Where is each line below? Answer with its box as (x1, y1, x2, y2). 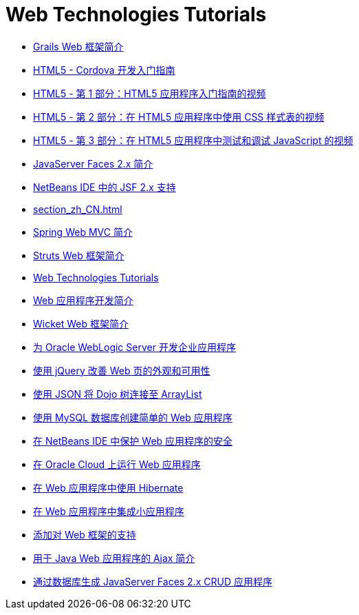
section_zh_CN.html (33, 203, 122, 215)
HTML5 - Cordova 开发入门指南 (33, 63, 175, 76)
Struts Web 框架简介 (33, 249, 124, 261)
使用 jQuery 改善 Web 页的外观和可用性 (33, 364, 210, 376)
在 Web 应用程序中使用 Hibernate (33, 481, 184, 494)
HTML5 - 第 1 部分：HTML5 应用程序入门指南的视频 (33, 87, 266, 99)
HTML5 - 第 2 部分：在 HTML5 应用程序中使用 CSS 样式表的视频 (33, 110, 325, 123)
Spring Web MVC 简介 (33, 225, 133, 238)
